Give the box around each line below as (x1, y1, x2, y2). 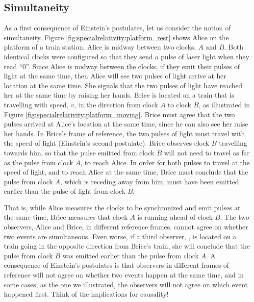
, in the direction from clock (74, 99, 158, 109)
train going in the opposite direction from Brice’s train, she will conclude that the (4, 241, 250, 251)
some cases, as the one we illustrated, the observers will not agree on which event (4, 279, 248, 289)
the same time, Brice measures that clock (4, 212, 128, 222)
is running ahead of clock (137, 212, 213, 222)
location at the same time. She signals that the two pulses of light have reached (4, 80, 243, 90)
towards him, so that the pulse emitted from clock (4, 147, 154, 157)
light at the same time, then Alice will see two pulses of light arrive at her (4, 71, 227, 81)
